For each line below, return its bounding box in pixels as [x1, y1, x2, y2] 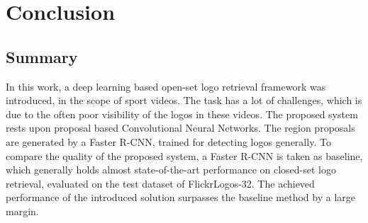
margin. [6, 203, 39, 218]
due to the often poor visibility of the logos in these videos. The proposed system [6, 106, 358, 121]
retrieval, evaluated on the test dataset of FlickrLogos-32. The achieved [6, 176, 315, 190]
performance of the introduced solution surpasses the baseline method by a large [6, 190, 355, 205]
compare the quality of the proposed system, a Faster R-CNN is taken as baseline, [6, 148, 363, 163]
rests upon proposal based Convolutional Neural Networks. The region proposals [6, 120, 355, 135]
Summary [6, 45, 78, 67]
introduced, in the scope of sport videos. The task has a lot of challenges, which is [6, 93, 362, 108]
